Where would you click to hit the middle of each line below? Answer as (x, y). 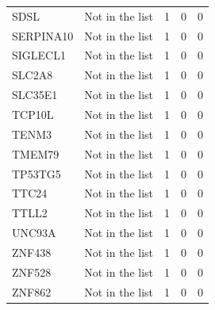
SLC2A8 (33, 75)
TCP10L (33, 114)
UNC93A (34, 233)
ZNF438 (32, 252)
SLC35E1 (35, 95)
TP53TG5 (36, 173)
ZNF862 (32, 291)
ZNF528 (32, 272)
